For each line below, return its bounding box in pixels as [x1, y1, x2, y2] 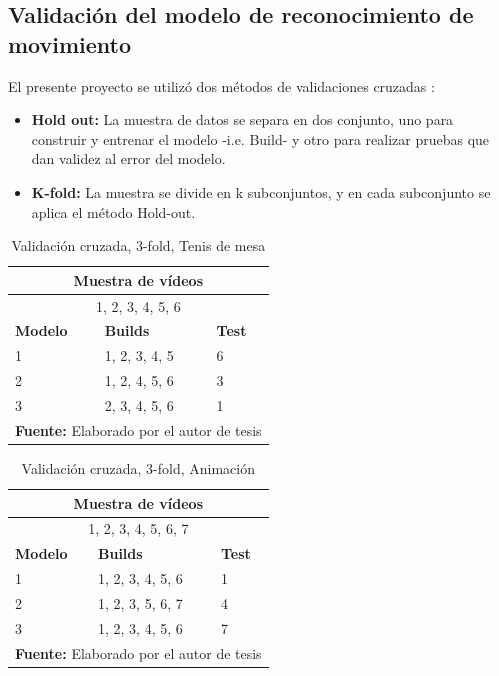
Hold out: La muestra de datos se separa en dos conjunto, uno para [31, 109, 454, 130]
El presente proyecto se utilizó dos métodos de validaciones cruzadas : [8, 75, 435, 96]
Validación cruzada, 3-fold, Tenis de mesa [11, 235, 266, 256]
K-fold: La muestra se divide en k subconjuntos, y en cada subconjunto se [31, 181, 491, 202]
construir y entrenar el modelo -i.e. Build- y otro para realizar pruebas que [31, 128, 490, 149]
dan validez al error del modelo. [31, 148, 226, 169]
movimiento [8, 28, 132, 59]
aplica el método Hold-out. [31, 201, 196, 222]
